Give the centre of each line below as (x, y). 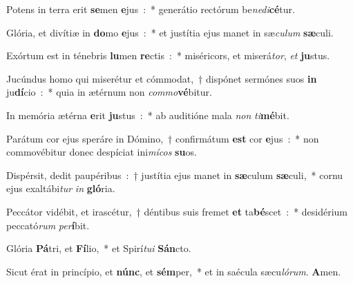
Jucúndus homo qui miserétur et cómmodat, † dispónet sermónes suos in (162, 78)
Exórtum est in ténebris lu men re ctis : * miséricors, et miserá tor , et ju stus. (168, 55)
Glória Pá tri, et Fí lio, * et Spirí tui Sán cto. (99, 248)
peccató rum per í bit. (48, 225)
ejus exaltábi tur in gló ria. (61, 188)
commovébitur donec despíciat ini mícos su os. (102, 152)
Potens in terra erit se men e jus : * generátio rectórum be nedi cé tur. (151, 9)
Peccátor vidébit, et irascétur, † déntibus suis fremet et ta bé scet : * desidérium (177, 211)
